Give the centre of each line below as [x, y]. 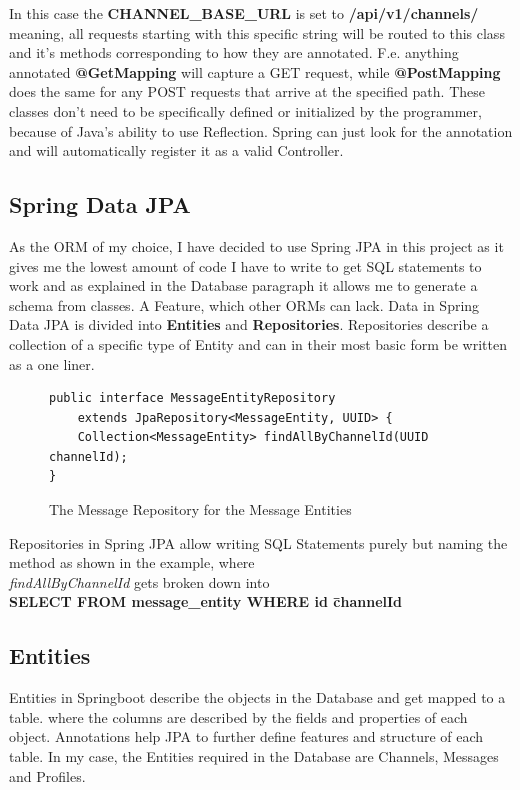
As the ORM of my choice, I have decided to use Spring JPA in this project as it [256, 245]
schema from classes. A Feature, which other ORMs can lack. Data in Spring [244, 304]
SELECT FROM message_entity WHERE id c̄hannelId [206, 601]
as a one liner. [52, 363]
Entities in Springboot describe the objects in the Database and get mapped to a [257, 697]
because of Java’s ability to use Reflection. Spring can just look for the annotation [261, 130]
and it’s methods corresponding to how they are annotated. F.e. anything [234, 52]
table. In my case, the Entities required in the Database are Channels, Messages [254, 756]
